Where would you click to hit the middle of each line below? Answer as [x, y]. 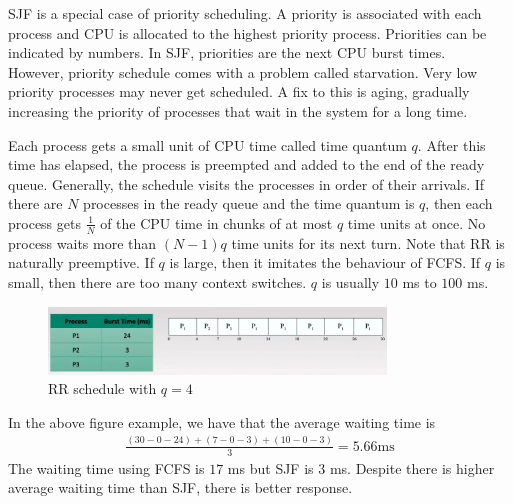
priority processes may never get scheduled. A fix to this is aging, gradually [239, 91]
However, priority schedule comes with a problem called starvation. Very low [243, 71]
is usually [350, 281]
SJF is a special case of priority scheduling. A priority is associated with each [245, 13]
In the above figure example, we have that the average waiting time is [222, 421]
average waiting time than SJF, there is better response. [180, 487]
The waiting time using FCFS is [106, 467]
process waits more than [82, 242]
